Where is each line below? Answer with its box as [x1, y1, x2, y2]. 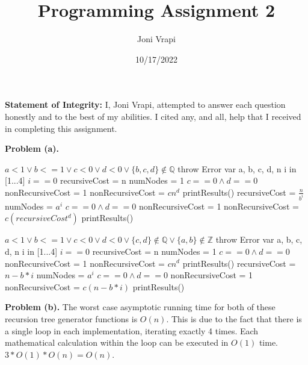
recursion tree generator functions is [5, 312, 138, 325]
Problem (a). [5, 142, 60, 155]
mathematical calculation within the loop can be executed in [5, 336, 229, 349]
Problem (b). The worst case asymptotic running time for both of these [5, 301, 276, 313]
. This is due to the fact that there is [166, 312, 302, 325]
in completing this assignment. [5, 122, 117, 134]
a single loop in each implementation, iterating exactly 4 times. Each [5, 324, 259, 337]
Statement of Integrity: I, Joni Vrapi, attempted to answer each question [5, 98, 286, 111]
